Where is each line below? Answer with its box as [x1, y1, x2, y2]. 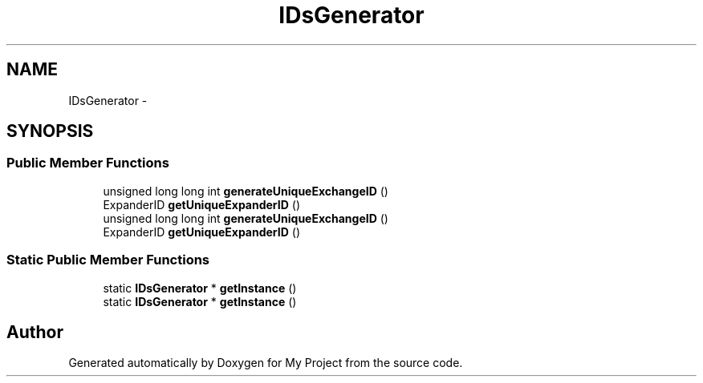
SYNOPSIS [6, 121, 94, 142]
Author [6, 321, 63, 342]
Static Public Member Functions [6, 252, 210, 268]
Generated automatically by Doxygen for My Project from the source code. [68, 356, 463, 370]
